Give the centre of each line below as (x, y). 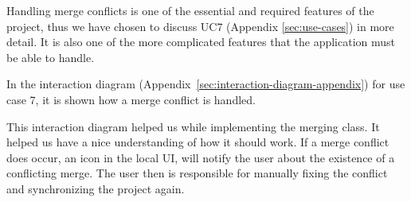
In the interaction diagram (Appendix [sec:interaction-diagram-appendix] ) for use (206, 84)
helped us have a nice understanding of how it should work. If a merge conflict (198, 142)
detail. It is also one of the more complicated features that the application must (201, 42)
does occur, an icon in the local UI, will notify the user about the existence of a (201, 157)
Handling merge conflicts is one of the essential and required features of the (190, 10)
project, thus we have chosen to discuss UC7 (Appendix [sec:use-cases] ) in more (200, 26)
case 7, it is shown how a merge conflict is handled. (131, 99)
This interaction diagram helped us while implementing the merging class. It (193, 126)
